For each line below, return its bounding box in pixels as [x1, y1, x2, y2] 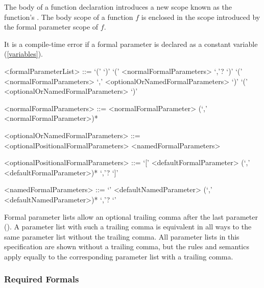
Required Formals [4, 273, 79, 285]
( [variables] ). [4, 48, 43, 59]
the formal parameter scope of [4, 21, 99, 32]
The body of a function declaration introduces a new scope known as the [4, 2, 232, 12]
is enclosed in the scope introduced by [141, 11, 260, 22]
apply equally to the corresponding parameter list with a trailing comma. [4, 251, 233, 261]
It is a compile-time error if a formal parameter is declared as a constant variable [4, 38, 258, 49]
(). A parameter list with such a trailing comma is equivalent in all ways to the [4, 221, 252, 232]
